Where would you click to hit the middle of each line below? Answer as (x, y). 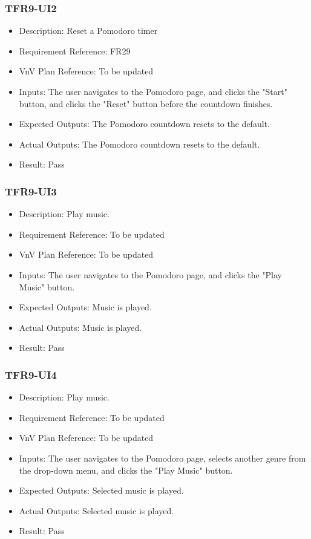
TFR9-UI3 (31, 191)
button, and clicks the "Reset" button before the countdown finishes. (146, 103)
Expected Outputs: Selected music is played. (101, 490)
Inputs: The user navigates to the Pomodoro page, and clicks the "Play (150, 274)
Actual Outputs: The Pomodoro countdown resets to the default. (139, 144)
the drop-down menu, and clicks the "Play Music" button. (126, 470)
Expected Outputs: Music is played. (85, 307)
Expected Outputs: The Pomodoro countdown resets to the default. (144, 124)
